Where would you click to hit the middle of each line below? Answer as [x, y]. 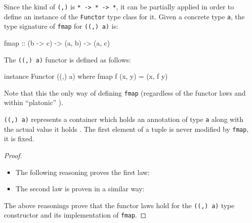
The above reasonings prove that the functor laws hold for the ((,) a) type [119, 205]
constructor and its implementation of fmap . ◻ [75, 215]
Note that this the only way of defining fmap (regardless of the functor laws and [125, 92]
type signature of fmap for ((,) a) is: [61, 26]
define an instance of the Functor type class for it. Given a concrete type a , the [125, 16]
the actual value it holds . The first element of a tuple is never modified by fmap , [126, 129]
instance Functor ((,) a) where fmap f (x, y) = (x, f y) [86, 76]
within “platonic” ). [34, 102]
